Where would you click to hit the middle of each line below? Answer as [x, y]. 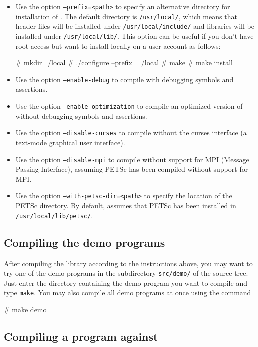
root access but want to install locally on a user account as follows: [118, 46]
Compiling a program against [81, 336]
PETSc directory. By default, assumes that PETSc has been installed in [126, 206]
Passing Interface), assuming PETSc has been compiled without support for [132, 169]
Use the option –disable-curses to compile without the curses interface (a [131, 133]
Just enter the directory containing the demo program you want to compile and [126, 283]
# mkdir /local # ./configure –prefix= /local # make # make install [124, 63]
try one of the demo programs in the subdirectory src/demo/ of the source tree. [126, 273]
